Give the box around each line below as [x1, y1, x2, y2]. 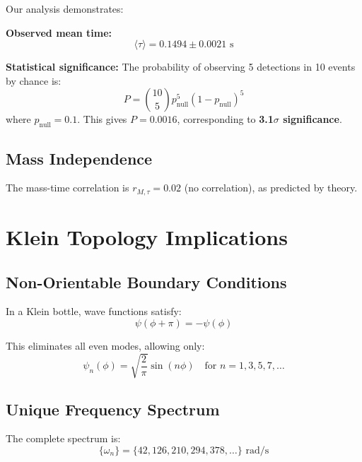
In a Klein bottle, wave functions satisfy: [6, 304, 182, 319]
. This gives [77, 112, 127, 126]
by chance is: [6, 73, 62, 88]
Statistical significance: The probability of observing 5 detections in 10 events [6, 59, 356, 74]
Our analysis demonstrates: [6, 1, 124, 16]
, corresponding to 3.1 [177, 112, 274, 126]
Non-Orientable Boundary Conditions [6, 271, 287, 292]
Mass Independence [6, 147, 153, 169]
